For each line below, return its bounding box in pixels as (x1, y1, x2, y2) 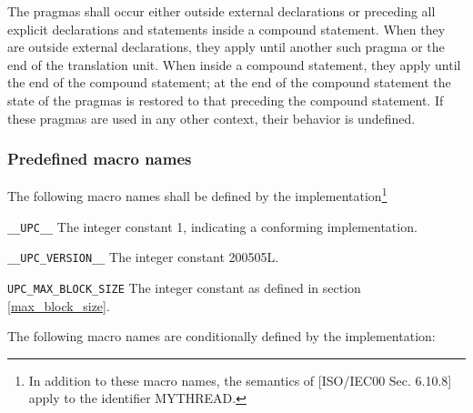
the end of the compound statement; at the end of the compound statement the (7, 73, 451, 92)
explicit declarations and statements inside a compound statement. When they (7, 19, 446, 38)
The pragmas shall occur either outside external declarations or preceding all (7, 2, 436, 20)
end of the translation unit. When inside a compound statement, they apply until (7, 55, 461, 74)
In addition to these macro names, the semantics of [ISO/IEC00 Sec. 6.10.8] (28, 370, 452, 389)
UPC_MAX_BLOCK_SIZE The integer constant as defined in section (7, 277, 361, 297)
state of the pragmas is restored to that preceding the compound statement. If (7, 90, 444, 109)
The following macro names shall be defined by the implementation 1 (7, 184, 387, 206)
